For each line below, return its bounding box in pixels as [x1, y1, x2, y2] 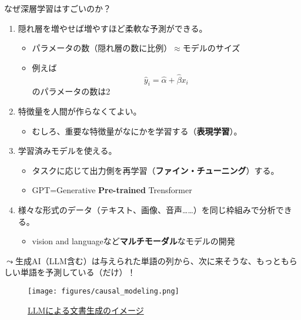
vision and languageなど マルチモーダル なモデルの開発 [32, 235, 235, 247]
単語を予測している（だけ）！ [20, 266, 136, 278]
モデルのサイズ [182, 42, 240, 54]
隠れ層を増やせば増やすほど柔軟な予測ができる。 [18, 22, 208, 34]
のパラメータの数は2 [32, 85, 111, 97]
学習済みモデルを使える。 [18, 144, 117, 157]
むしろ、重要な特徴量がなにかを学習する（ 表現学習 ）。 [32, 124, 242, 137]
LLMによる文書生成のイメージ [28, 304, 144, 316]
